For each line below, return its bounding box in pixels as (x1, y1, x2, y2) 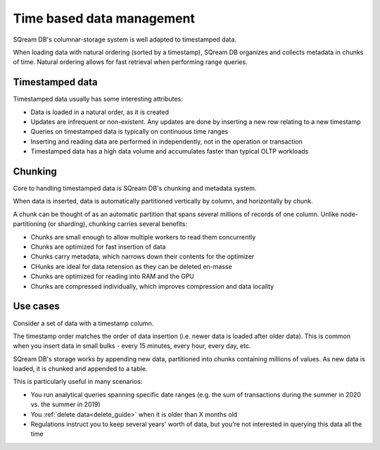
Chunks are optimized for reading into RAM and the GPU (30, 272, 195, 281)
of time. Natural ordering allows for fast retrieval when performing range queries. (13, 58, 248, 66)
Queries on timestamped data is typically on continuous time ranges (30, 127, 229, 136)
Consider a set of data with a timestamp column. (13, 319, 154, 327)
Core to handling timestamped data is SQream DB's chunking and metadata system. (13, 184, 257, 193)
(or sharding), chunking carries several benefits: (47, 220, 188, 228)
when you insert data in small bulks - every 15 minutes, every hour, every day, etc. (13, 342, 251, 350)
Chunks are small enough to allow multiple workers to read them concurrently (30, 232, 256, 241)
